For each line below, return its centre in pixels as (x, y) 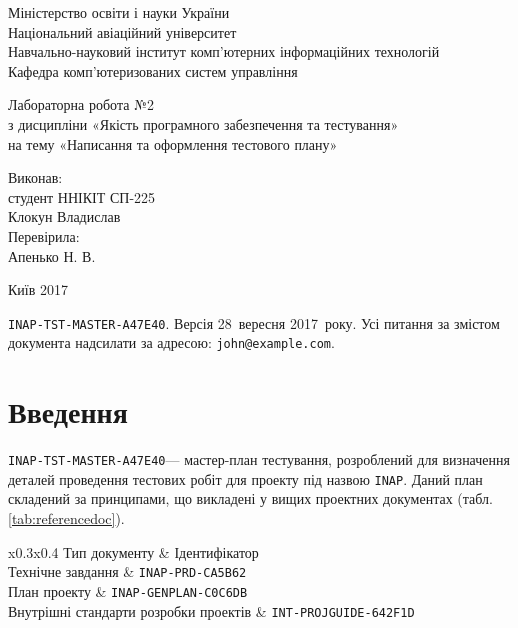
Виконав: (35, 177)
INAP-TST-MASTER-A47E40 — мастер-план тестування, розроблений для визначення (259, 459)
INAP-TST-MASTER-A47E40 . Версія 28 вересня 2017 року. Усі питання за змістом (254, 322)
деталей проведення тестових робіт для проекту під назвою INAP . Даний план (245, 478)
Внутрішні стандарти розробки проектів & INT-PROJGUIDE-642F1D (211, 610)
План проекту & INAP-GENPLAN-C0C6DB (128, 590)
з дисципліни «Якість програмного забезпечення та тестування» (203, 123)
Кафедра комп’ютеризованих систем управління (153, 70)
